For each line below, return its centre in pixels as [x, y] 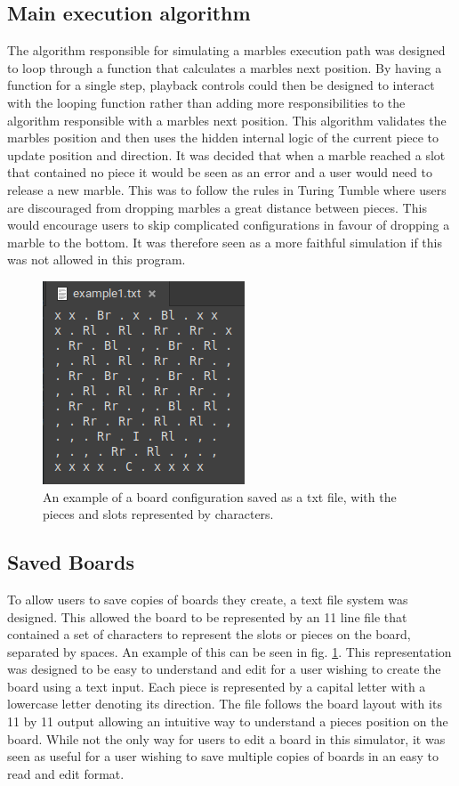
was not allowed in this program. [97, 259]
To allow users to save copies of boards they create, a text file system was [208, 599]
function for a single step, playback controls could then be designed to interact [221, 85]
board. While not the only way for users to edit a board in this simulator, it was [226, 738]
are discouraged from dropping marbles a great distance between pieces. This [217, 207]
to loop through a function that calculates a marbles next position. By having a [225, 67]
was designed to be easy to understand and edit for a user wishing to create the [224, 669]
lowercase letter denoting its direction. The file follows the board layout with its [225, 704]
